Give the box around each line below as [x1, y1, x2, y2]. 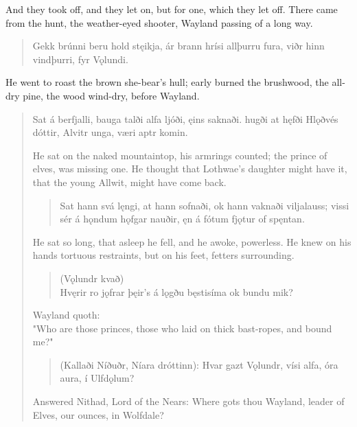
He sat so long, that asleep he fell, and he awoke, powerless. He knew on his [32, 234, 352, 249]
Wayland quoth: [32, 308, 100, 322]
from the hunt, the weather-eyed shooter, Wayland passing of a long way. [5, 15, 313, 30]
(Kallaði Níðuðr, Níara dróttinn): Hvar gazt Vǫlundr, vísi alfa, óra [60, 357, 338, 371]
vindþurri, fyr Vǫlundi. [32, 51, 128, 66]
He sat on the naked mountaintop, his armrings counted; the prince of [32, 148, 327, 162]
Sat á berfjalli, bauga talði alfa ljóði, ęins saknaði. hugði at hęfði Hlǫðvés [32, 111, 338, 126]
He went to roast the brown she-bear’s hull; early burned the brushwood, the [5, 75, 329, 89]
